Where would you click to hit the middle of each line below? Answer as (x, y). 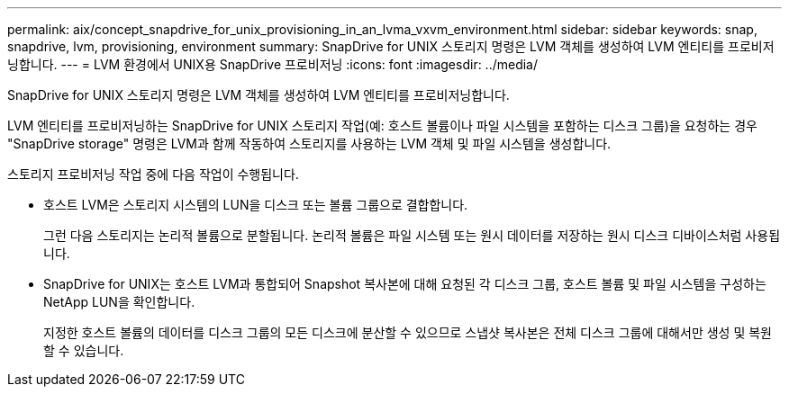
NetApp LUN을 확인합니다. (119, 302)
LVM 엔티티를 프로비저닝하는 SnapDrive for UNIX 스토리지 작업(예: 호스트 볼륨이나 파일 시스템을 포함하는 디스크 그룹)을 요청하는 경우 (382, 125)
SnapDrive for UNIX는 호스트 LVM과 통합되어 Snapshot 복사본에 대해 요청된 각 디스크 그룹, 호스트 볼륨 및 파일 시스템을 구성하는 (405, 284)
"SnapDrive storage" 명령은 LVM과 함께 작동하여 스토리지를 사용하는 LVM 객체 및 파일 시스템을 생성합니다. (309, 143)
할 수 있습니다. (84, 350)
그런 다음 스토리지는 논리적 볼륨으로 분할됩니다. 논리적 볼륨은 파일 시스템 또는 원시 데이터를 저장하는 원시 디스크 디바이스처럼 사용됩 (412, 235)
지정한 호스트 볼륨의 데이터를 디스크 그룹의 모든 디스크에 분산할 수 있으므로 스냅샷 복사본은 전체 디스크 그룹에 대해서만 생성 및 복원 (408, 332)
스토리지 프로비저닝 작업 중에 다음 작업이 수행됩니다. (153, 174)
